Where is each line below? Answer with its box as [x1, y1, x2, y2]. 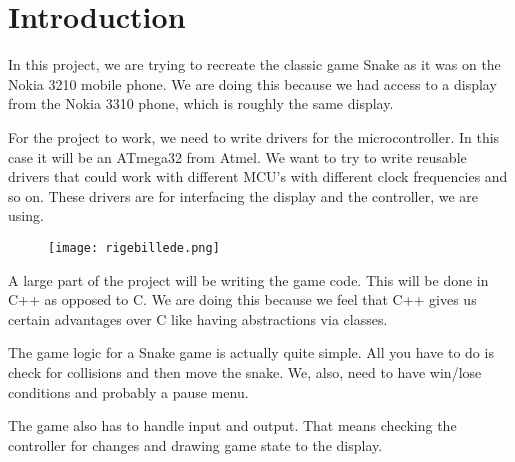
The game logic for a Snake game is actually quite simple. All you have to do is [8, 342, 494, 363]
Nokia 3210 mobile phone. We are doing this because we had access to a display [8, 73, 497, 94]
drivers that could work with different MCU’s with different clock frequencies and [8, 166, 508, 187]
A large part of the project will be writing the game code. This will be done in [8, 269, 489, 290]
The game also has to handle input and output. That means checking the [8, 415, 457, 436]
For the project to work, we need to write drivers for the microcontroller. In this [8, 126, 500, 147]
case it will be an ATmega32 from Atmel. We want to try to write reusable [8, 146, 467, 167]
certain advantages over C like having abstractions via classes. [8, 308, 388, 329]
